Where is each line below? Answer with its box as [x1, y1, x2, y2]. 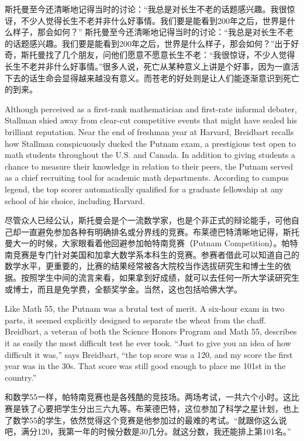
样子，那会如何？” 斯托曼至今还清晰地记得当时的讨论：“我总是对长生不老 [12, 26, 293, 38]
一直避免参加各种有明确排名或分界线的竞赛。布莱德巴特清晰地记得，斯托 [20, 225, 299, 237]
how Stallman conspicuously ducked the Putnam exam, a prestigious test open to [5, 137, 296, 149]
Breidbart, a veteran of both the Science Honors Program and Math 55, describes [5, 325, 297, 337]
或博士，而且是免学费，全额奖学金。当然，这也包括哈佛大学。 [5, 282, 242, 295]
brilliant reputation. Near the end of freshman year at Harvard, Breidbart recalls [5, 125, 294, 137]
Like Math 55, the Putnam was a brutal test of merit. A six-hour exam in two [5, 302, 285, 315]
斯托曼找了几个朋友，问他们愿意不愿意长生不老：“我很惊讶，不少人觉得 [20, 49, 295, 61]
